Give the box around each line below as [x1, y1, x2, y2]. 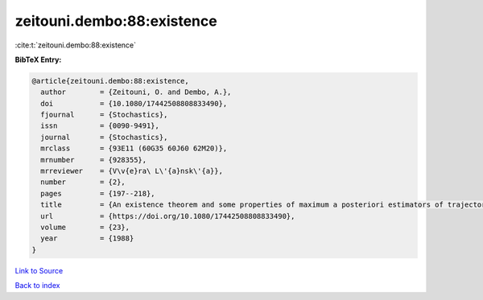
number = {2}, [40, 178, 126, 187]
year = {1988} [40, 234, 134, 243]
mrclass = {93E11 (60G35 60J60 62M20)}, [40, 144, 228, 153]
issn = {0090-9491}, [40, 121, 160, 130]
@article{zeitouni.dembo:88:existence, [31, 76, 189, 85]
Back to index [14, 281, 60, 290]
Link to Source [14, 265, 64, 275]
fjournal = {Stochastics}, [40, 110, 168, 120]
